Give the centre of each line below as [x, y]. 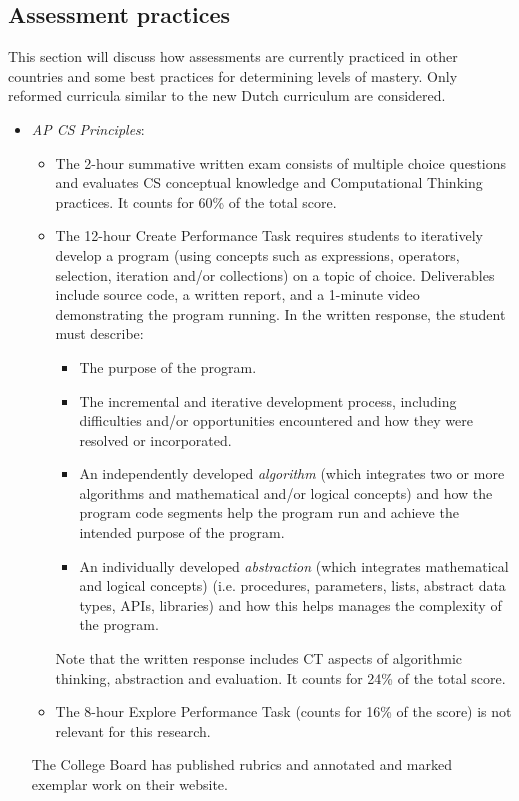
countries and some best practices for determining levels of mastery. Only [233, 75]
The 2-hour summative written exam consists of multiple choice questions [281, 162]
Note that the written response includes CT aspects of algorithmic [259, 658]
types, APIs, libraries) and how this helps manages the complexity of [290, 604]
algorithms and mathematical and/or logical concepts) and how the [286, 492]
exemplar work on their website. [129, 784]
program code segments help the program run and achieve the [269, 512]
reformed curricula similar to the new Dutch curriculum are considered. [227, 95]
